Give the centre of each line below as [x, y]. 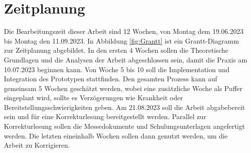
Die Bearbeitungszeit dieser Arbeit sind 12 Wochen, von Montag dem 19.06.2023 [124, 31]
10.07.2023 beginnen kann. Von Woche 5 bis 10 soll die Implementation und [117, 69]
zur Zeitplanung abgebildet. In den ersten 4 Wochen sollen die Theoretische [116, 50]
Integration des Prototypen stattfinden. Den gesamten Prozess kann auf [111, 79]
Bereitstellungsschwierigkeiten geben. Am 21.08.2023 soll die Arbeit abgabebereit [125, 107]
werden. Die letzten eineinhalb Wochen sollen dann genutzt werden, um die [116, 135]
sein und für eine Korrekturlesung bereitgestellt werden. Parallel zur [105, 116]
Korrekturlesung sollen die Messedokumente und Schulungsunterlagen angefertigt [125, 126]
